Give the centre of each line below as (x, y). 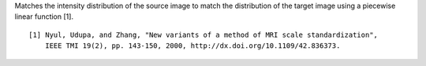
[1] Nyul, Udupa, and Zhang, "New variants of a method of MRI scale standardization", (204, 35)
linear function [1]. (44, 16)
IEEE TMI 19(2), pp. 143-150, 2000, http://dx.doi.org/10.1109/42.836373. (192, 46)
